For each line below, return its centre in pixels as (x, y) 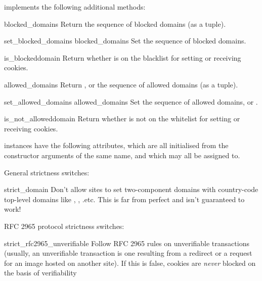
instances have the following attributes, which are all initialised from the (116, 145)
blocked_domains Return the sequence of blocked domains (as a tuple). (115, 24)
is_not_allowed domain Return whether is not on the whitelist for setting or (122, 119)
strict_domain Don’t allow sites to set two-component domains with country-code (131, 189)
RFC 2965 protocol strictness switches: (64, 226)
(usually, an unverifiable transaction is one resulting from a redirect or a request (128, 253)
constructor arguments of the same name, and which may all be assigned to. (122, 155)
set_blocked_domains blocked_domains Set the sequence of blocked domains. (125, 41)
